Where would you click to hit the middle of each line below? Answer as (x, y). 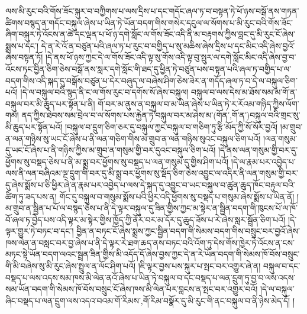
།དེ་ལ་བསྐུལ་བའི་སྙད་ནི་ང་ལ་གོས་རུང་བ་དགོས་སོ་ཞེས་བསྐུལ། (104, 92)
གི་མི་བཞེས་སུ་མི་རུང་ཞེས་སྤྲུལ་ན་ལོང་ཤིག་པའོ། (70, 266)
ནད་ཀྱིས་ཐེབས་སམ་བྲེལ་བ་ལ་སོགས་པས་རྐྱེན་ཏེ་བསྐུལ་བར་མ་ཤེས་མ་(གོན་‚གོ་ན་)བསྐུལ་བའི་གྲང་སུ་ (161, 115)
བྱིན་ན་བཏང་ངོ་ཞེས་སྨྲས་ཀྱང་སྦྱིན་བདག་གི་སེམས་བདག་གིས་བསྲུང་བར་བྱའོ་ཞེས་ (188, 231)
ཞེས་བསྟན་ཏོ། (24, 57)
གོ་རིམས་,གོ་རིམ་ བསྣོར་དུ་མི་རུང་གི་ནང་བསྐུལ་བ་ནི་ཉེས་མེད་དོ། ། (205, 300)
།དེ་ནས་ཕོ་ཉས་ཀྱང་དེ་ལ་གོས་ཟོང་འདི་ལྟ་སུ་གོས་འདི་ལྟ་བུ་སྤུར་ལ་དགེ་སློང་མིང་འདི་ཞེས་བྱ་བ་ (171, 57)
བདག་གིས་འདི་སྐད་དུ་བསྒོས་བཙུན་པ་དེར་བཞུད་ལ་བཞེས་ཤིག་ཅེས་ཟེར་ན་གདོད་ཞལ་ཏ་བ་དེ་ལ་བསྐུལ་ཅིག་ (151, 80)
